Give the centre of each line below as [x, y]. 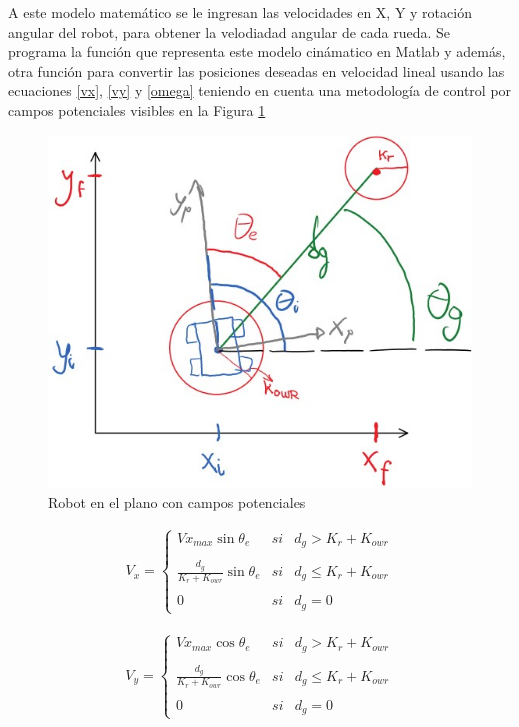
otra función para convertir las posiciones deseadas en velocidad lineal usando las [256, 70]
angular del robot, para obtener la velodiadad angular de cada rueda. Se [229, 31]
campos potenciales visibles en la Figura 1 [137, 109]
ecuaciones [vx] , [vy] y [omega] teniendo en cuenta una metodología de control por [260, 90]
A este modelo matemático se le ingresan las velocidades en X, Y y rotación [240, 12]
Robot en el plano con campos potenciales [177, 501]
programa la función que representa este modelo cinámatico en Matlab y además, [257, 51]
